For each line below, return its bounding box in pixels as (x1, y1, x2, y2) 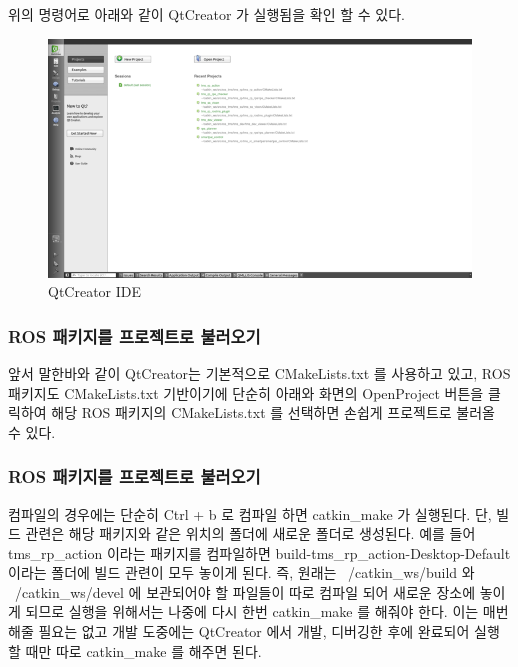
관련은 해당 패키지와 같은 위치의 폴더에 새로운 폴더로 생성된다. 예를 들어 (25, 523, 476, 544)
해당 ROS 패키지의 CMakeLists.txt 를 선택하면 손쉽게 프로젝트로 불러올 (51, 402, 496, 423)
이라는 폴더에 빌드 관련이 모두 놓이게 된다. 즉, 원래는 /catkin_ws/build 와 (8, 562, 475, 583)
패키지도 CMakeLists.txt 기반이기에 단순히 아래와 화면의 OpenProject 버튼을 (8, 382, 484, 403)
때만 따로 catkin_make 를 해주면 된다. (25, 640, 262, 661)
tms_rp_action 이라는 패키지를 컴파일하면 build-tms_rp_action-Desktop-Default (8, 542, 511, 563)
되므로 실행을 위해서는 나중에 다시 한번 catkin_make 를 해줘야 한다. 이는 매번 (25, 601, 509, 622)
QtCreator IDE (48, 281, 142, 302)
